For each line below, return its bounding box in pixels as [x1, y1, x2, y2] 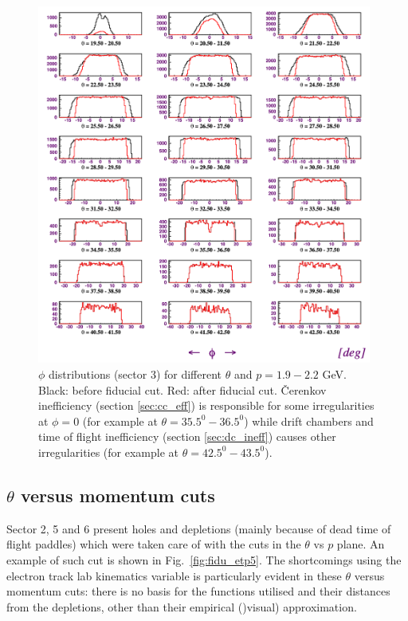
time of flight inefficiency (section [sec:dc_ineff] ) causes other [38, 428, 336, 445]
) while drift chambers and [244, 412, 374, 429]
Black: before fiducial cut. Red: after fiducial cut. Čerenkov [38, 381, 327, 398]
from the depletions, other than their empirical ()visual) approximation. [6, 598, 357, 615]
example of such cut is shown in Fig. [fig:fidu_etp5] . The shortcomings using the [6, 551, 402, 568]
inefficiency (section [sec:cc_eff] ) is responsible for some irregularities [38, 397, 375, 414]
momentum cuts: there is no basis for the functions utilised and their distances [6, 583, 390, 599]
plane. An [336, 536, 385, 552]
